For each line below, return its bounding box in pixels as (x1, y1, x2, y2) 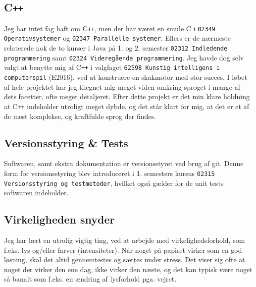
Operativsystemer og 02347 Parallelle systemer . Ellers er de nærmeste (4, 33, 231, 43)
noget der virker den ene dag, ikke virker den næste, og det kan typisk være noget (4, 264, 253, 274)
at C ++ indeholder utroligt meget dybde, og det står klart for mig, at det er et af (4, 101, 249, 111)
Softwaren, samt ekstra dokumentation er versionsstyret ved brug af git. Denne (4, 158, 244, 169)
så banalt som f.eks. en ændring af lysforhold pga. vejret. (4, 274, 177, 284)
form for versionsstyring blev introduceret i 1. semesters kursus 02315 (4, 168, 215, 178)
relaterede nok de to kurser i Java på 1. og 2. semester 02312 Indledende (4, 43, 228, 53)
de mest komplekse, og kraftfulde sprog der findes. (4, 111, 156, 121)
